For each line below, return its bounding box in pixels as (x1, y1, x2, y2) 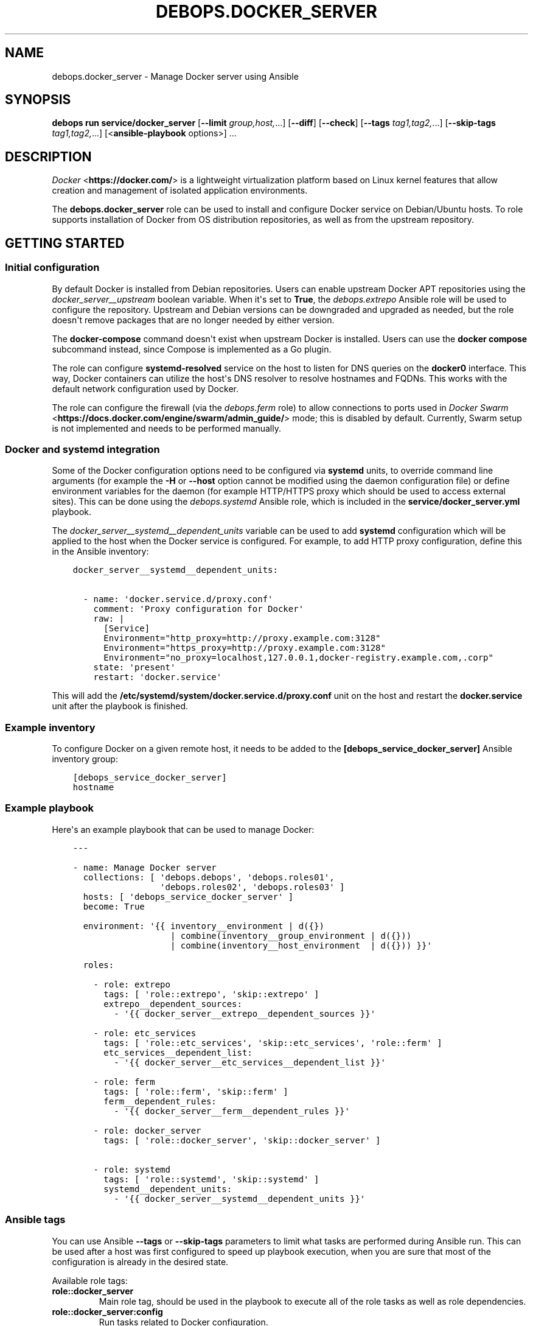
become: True (83, 901, 145, 911)
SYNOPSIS (5, 92, 71, 108)
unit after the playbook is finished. (52, 701, 189, 712)
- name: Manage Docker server (72, 862, 217, 872)
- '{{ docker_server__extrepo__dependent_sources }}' (114, 1008, 376, 1019)
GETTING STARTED (5, 235, 125, 251)
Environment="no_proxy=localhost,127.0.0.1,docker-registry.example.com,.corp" (103, 653, 493, 663)
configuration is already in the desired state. (52, 1256, 229, 1267)
